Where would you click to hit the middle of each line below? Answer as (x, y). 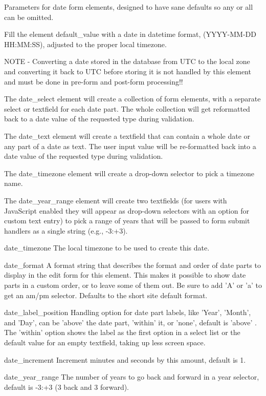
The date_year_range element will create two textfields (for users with (116, 200)
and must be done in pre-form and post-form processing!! (94, 81)
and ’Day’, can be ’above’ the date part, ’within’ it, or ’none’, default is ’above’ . (130, 322)
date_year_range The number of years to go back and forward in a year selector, (132, 377)
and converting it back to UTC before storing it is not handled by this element (128, 71)
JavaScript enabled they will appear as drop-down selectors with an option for (127, 210)
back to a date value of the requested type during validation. (99, 119)
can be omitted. (29, 17)
